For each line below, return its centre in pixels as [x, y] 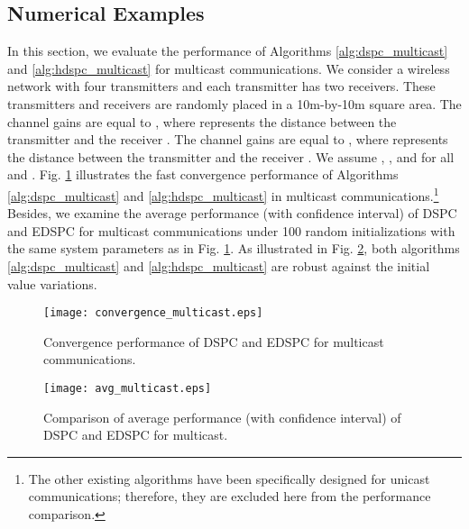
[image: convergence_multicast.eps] [153, 313]
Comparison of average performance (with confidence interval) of [222, 417]
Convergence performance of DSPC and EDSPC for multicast [214, 341]
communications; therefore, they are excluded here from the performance [230, 496]
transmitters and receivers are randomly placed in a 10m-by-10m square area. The [234, 103]
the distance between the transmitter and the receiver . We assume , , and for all [231, 156]
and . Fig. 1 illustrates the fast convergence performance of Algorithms [203, 174]
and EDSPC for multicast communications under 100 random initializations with [231, 230]
